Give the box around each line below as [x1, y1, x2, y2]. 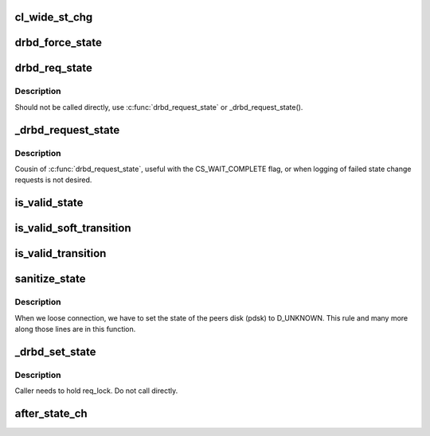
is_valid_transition [14, 247, 107, 260]
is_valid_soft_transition [14, 221, 131, 235]
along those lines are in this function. [14, 324, 136, 333]
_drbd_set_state [14, 345, 96, 358]
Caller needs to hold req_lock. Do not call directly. [14, 386, 178, 395]
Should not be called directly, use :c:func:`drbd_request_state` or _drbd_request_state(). [14, 102, 303, 111]
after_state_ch [14, 407, 88, 420]
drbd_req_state [14, 61, 93, 75]
